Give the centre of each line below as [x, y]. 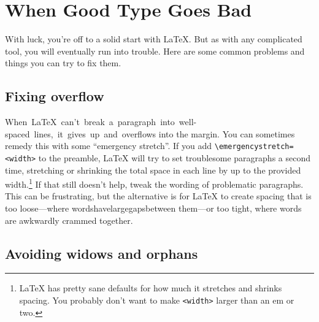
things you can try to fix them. [63, 63]
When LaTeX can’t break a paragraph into [90, 122]
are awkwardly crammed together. [69, 220]
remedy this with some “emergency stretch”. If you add [109, 146]
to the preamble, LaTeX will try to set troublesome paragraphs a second [175, 157]
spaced [17, 133]
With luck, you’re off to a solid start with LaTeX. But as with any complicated [154, 39]
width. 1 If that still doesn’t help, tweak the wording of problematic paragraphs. [154, 183]
